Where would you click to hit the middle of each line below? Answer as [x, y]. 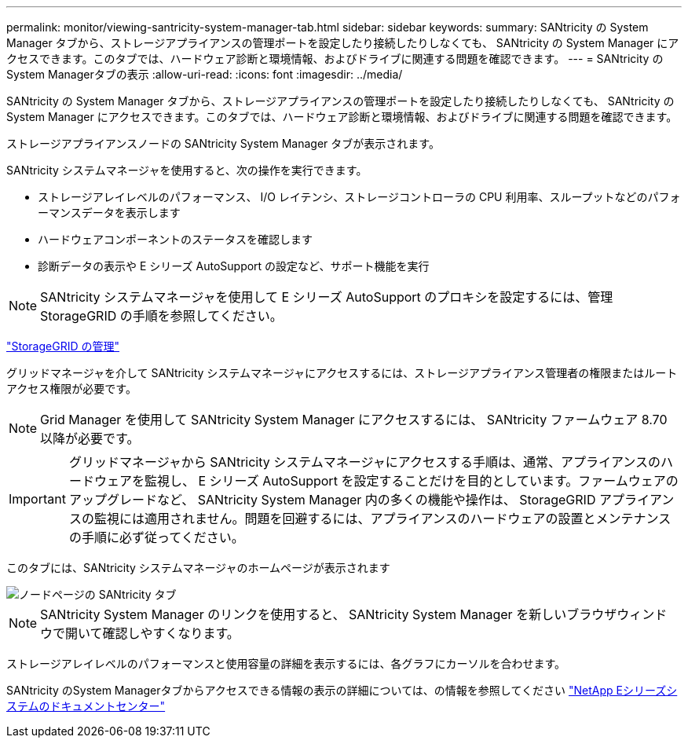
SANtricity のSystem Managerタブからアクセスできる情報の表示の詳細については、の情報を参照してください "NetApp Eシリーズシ [342, 690]
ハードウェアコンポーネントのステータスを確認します [175, 239]
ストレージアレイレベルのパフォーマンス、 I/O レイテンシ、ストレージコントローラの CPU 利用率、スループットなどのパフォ [359, 197]
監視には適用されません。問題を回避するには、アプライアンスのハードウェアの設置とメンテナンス [382, 519]
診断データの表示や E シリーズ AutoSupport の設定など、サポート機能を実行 [234, 266]
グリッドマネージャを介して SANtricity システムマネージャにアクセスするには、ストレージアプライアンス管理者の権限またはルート [342, 373]
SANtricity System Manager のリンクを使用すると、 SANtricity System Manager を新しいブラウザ [329, 614]
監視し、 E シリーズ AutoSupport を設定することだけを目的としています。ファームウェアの [411, 481]
